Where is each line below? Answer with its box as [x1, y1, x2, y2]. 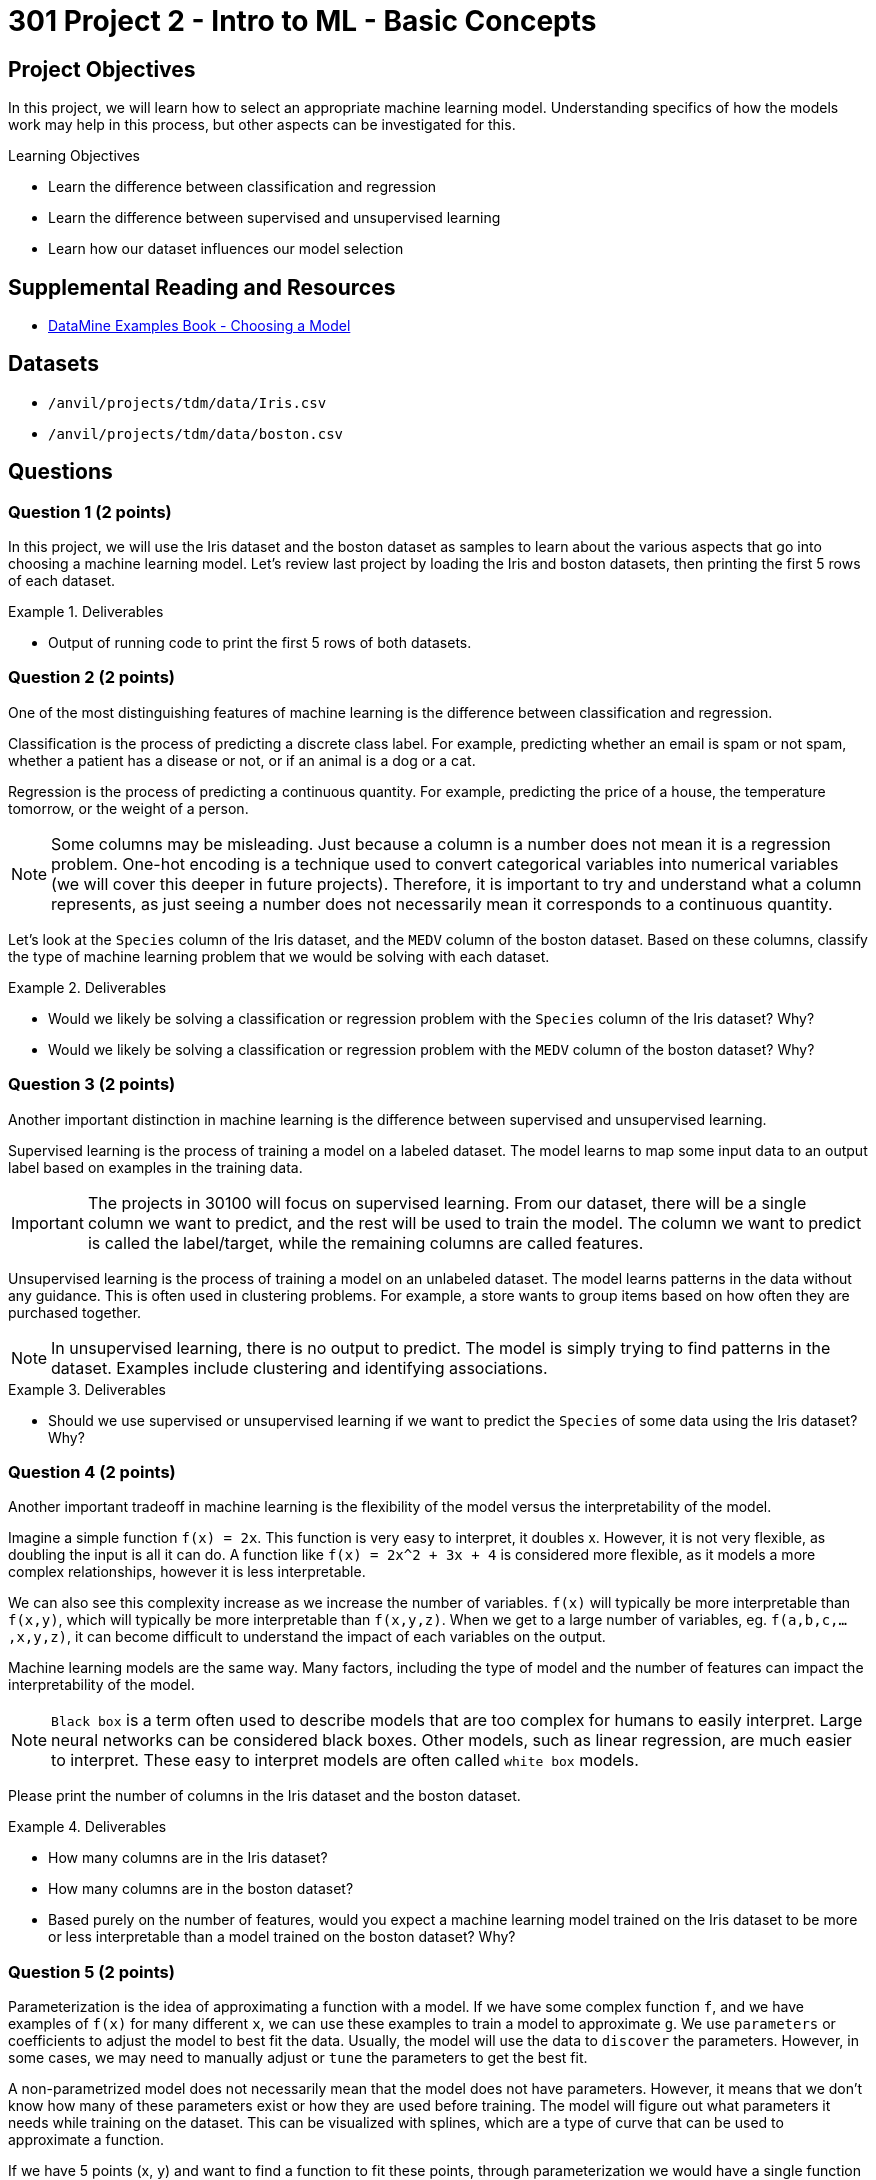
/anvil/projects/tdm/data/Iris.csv [48, 394, 327, 411]
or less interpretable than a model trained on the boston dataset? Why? [48, 1928, 516, 1946]
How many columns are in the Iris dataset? [48, 1849, 328, 1867]
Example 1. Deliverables [8, 603, 164, 621]
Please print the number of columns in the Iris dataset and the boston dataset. [8, 1787, 521, 1805]
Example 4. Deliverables [8, 1818, 167, 1836]
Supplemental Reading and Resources [8, 274, 396, 300]
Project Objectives [8, 56, 196, 82]
